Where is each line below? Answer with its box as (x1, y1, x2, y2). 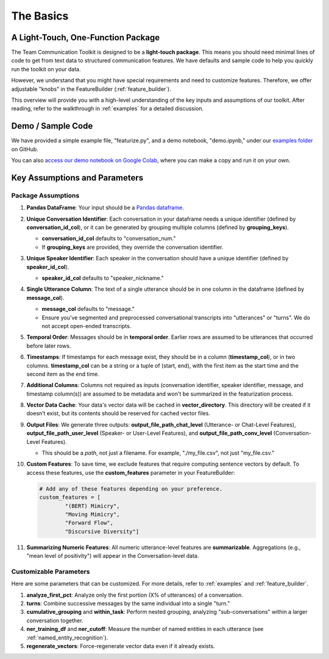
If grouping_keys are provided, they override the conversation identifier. (41, 243, 224, 251)
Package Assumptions (11, 191, 80, 199)
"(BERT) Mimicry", (65, 502, 120, 509)
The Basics (11, 9, 69, 23)
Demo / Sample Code (11, 121, 93, 131)
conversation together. (26, 616, 83, 624)
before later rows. (26, 342, 71, 349)
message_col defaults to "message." (41, 305, 135, 313)
